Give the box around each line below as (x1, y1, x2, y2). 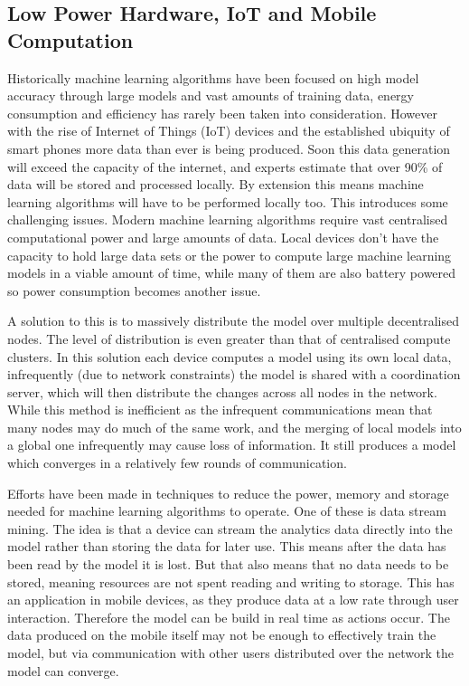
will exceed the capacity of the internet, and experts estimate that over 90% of (7, 157, 443, 176)
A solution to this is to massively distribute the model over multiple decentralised (7, 311, 459, 330)
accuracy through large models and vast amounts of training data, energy (7, 86, 415, 105)
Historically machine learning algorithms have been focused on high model (7, 68, 419, 87)
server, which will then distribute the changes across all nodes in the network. (7, 382, 437, 401)
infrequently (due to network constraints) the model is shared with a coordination (7, 365, 461, 384)
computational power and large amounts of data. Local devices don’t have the (7, 227, 439, 246)
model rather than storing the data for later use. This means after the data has (7, 537, 446, 556)
